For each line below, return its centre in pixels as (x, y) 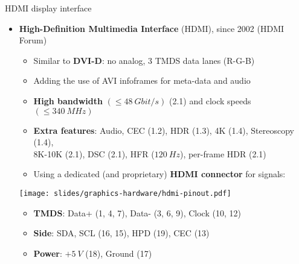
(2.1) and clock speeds (210, 100)
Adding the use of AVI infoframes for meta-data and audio (142, 80)
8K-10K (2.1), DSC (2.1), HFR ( (94, 153)
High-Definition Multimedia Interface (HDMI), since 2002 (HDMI (152, 28)
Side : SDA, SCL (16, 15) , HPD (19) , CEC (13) (121, 233)
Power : (48, 253)
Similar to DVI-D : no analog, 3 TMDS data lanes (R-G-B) (144, 60)
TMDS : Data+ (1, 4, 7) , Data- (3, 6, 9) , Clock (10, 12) (137, 212)
